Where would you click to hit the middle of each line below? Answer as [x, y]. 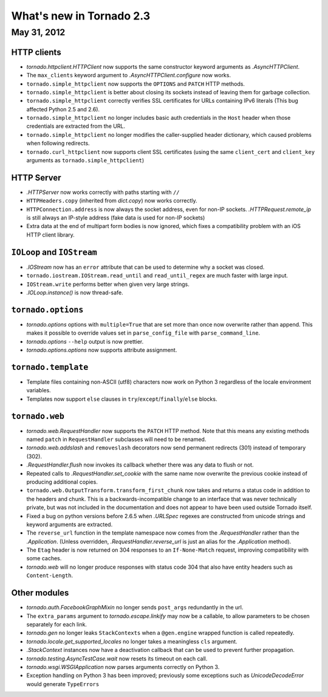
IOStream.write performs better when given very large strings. [108, 284]
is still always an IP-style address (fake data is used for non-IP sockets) [116, 218]
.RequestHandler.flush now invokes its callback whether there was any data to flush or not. [140, 465]
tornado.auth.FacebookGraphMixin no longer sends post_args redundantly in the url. [135, 608]
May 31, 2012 [38, 32]
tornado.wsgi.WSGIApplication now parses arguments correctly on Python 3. [123, 667]
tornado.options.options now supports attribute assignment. [102, 350]
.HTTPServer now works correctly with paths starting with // [103, 192]
